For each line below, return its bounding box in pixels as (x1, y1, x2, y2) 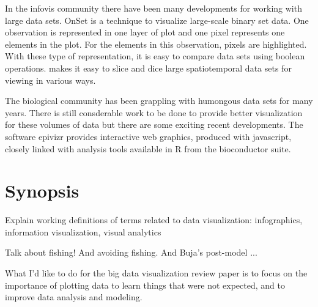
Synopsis (5, 178, 79, 203)
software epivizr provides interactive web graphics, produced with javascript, (5, 130, 292, 142)
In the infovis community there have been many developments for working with (5, 2, 302, 14)
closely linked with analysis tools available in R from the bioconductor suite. (5, 142, 291, 155)
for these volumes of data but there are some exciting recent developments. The (5, 118, 303, 131)
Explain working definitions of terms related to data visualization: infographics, (5, 213, 303, 226)
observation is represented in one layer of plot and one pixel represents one (5, 26, 285, 39)
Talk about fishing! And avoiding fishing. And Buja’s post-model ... (5, 246, 257, 259)
